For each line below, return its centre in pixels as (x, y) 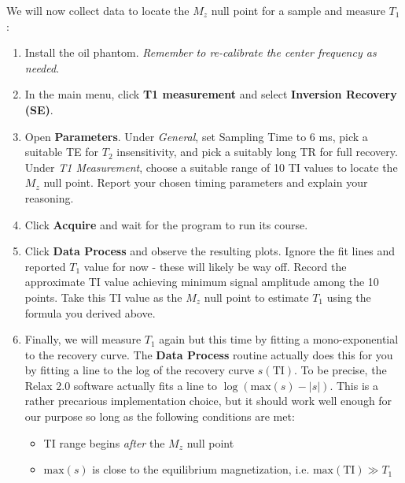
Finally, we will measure (83, 339)
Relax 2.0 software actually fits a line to (121, 385)
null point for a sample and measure (298, 10)
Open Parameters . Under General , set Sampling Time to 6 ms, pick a (196, 136)
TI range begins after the (104, 442)
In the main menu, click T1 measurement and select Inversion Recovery (211, 94)
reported (45, 266)
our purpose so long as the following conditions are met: (160, 416)
